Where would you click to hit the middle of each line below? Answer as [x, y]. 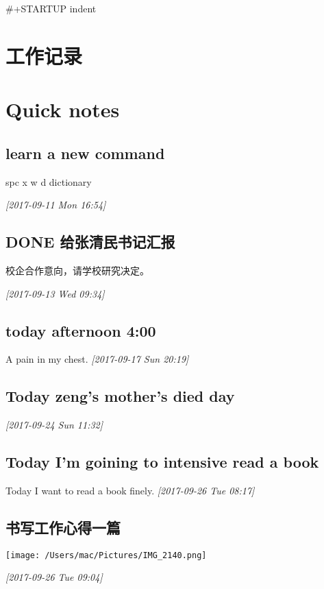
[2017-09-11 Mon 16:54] [56, 205]
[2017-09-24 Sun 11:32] [54, 425]
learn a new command [85, 153]
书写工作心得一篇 [63, 527]
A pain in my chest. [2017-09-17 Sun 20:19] [97, 359]
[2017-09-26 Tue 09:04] [54, 577]
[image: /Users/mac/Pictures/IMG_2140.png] [106, 555]
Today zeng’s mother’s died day [120, 396]
